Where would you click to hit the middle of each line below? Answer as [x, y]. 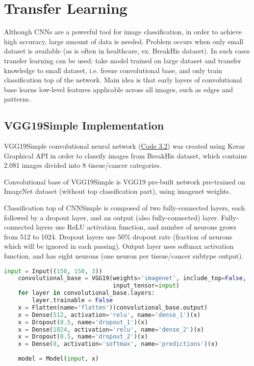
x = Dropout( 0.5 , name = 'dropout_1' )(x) [83, 322]
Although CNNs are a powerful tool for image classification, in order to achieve [123, 32]
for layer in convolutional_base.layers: [86, 293]
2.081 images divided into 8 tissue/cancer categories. [83, 165]
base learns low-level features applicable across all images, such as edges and [119, 89]
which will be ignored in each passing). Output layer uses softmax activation [119, 246]
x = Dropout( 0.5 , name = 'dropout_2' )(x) [83, 337]
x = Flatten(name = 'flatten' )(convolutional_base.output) [113, 307]
